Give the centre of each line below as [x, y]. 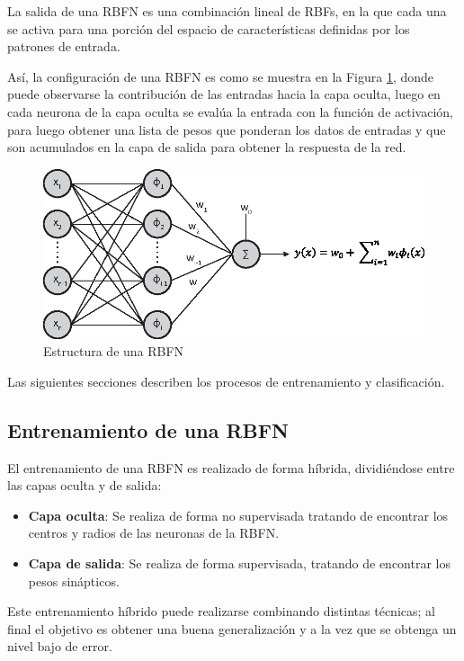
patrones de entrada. [64, 46]
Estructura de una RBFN [114, 351]
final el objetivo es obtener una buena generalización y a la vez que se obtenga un [232, 628]
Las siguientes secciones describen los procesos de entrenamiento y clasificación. [226, 381]
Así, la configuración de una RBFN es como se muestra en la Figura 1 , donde [221, 76]
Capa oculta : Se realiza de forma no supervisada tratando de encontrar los [238, 515]
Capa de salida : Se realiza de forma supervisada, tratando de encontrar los [239, 563]
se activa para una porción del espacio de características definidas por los [209, 28]
